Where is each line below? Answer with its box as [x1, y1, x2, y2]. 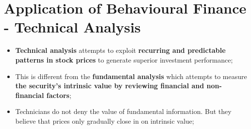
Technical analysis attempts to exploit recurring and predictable [15, 45, 226, 55]
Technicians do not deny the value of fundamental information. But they [15, 106, 232, 116]
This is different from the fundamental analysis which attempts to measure [15, 71, 247, 81]
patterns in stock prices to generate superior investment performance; [15, 54, 233, 64]
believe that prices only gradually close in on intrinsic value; [15, 115, 194, 126]
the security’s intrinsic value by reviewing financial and [15, 81, 204, 91]
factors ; [46, 90, 71, 100]
